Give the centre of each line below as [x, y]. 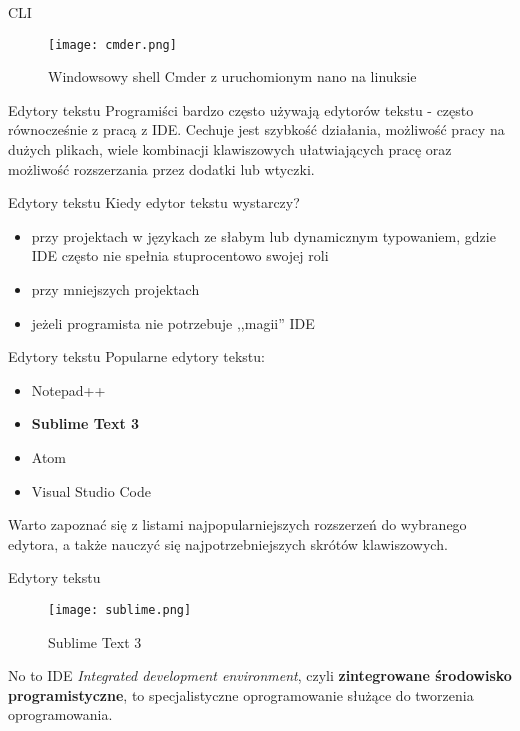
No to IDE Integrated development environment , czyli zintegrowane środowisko [260, 675]
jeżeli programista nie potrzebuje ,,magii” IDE [173, 322]
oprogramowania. [60, 714]
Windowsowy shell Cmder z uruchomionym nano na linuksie [232, 76]
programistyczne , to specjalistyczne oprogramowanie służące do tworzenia [241, 694]
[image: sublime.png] [120, 609]
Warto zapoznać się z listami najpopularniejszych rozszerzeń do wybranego [237, 524]
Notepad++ [68, 389]
